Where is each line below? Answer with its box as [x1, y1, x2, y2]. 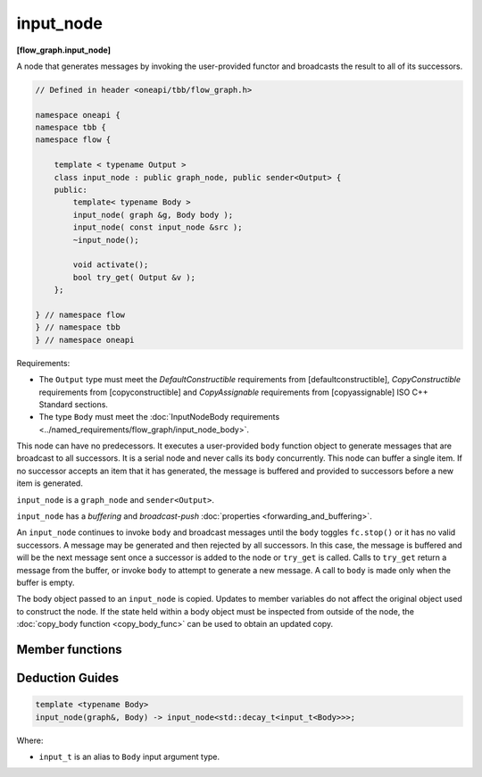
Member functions [16, 641, 122, 656]
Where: [16, 735, 44, 746]
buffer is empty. [16, 577, 75, 588]
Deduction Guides [16, 670, 120, 685]
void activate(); [72, 260, 149, 270]
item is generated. [16, 478, 84, 489]
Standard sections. [38, 398, 109, 410]
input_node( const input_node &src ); [72, 222, 243, 232]
